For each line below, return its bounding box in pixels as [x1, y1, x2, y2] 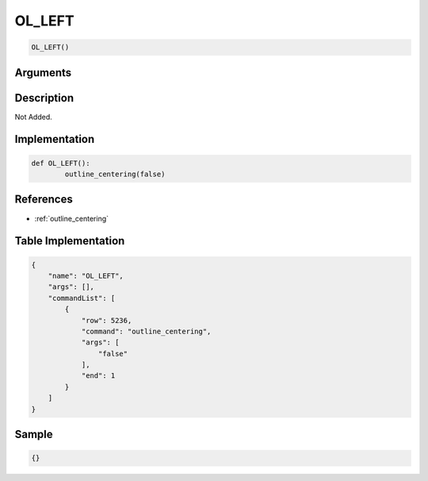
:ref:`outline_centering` [34, 214, 109, 223]
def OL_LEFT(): [31, 159, 90, 167]
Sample [14, 428, 53, 441]
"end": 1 [81, 371, 116, 380]
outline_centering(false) [64, 170, 166, 179]
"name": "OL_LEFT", [48, 271, 124, 280]
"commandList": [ [48, 294, 116, 302]
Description [14, 91, 75, 105]
